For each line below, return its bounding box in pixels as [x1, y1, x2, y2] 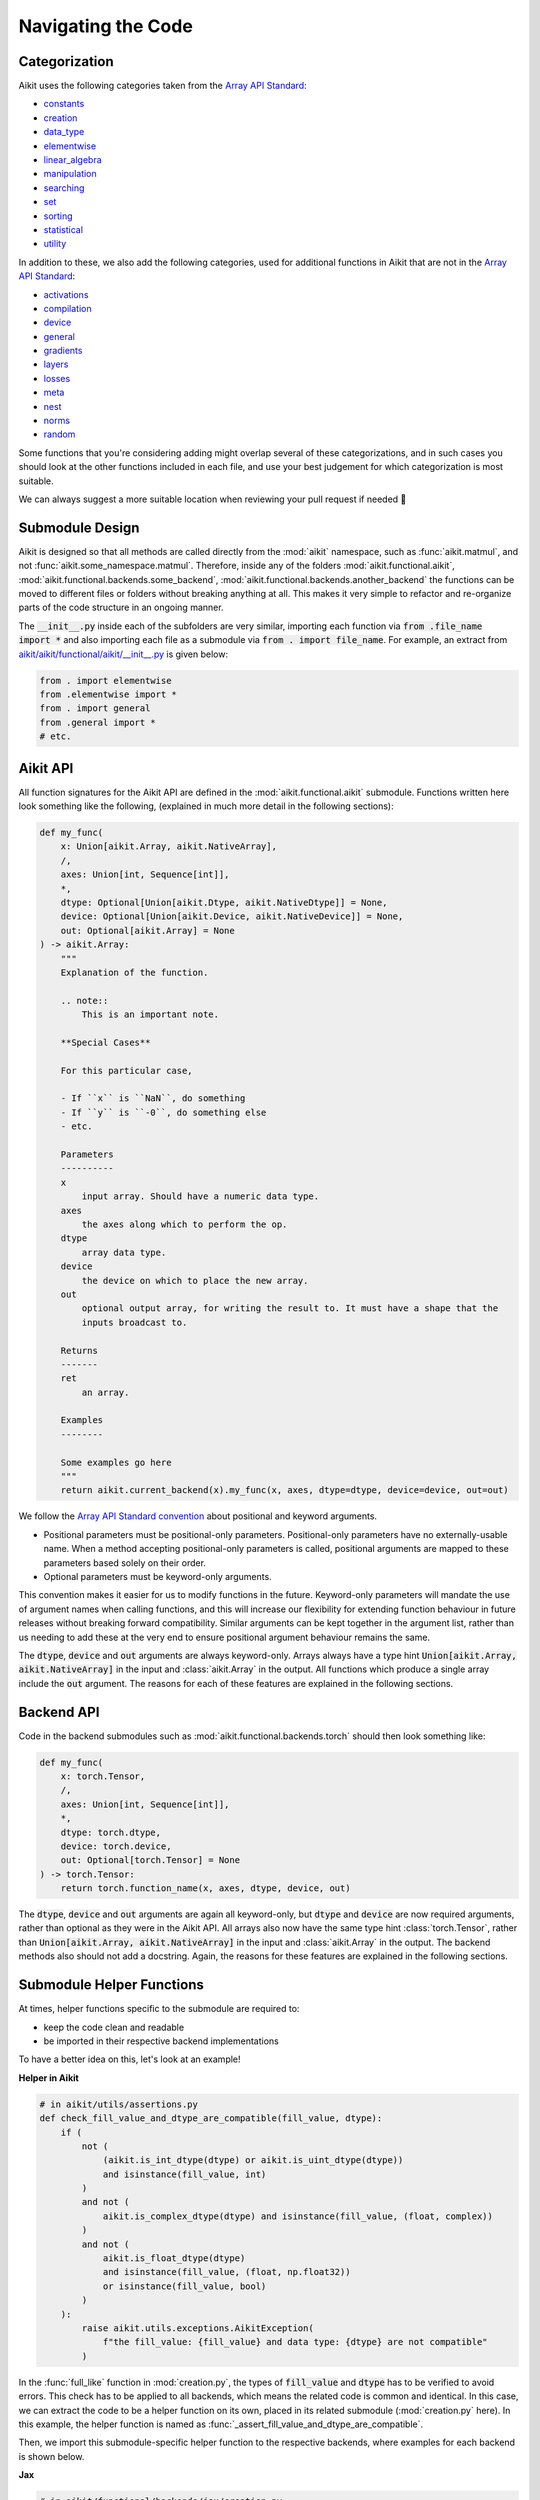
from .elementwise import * [39, 689, 177, 700]
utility [43, 238, 67, 250]
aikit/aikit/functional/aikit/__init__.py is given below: [18, 648, 229, 660]
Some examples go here [60, 1456, 172, 1468]
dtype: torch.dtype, [60, 1826, 162, 1838]
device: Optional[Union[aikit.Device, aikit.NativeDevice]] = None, [60, 911, 404, 922]
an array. [81, 1386, 130, 1398]
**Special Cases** [60, 1036, 151, 1048]
